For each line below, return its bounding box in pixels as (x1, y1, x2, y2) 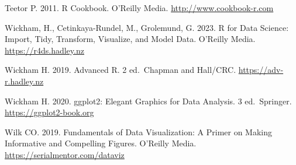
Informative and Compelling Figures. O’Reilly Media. (5, 137, 197, 149)
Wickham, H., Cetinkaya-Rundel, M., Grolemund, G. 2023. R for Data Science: (5, 21, 289, 33)
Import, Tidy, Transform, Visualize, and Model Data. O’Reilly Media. (5, 33, 256, 45)
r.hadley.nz (5, 75, 44, 87)
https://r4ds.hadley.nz (5, 44, 84, 56)
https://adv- (238, 64, 284, 76)
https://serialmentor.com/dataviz (5, 148, 125, 160)
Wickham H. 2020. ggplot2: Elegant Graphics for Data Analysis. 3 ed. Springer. (5, 94, 292, 107)
